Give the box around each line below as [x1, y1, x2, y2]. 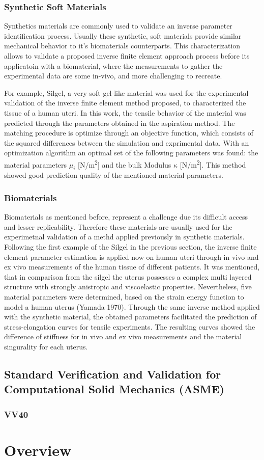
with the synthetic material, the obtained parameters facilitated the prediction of [4, 311, 257, 322]
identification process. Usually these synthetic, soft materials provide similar [4, 30, 242, 41]
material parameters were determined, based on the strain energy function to [4, 291, 244, 302]
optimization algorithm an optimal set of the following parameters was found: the [4, 147, 258, 158]
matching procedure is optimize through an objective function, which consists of [4, 127, 254, 138]
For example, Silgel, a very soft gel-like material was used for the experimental [4, 87, 249, 98]
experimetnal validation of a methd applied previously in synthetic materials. [4, 231, 245, 242]
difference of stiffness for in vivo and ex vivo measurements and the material [4, 331, 242, 342]
